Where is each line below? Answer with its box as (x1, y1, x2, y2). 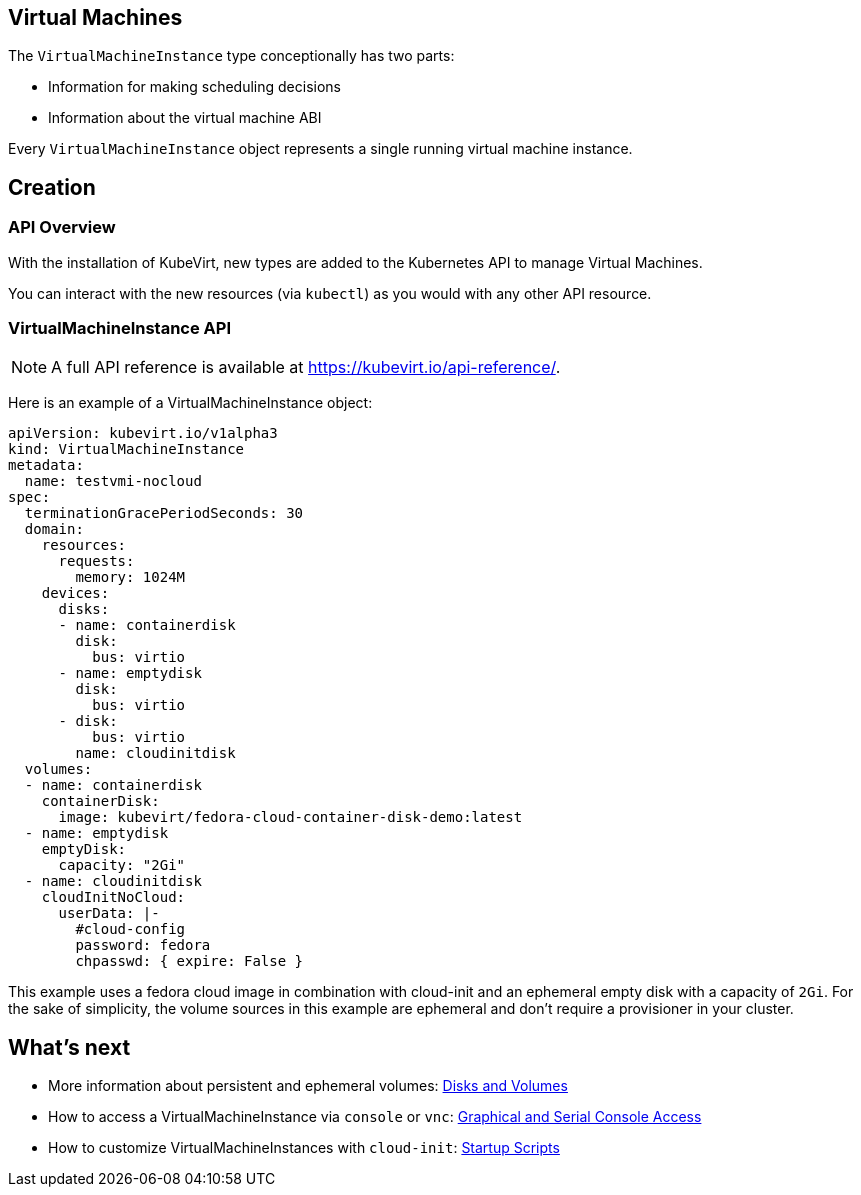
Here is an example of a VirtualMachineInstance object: (8, 394, 373, 412)
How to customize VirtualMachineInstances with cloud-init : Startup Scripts (48, 1139, 560, 1157)
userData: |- (58, 905, 160, 922)
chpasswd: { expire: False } (75, 953, 304, 970)
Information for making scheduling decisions (48, 78, 341, 96)
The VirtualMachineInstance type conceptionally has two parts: (8, 47, 455, 65)
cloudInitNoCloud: (41, 889, 186, 906)
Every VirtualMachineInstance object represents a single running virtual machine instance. (8, 140, 633, 158)
